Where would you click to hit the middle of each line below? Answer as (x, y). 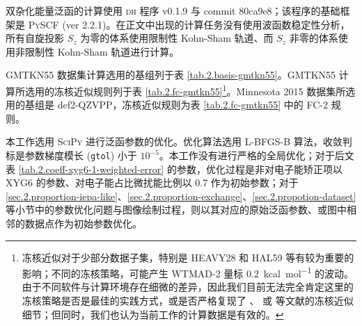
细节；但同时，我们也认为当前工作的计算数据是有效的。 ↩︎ (153, 314)
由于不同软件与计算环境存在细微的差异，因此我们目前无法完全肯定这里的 (188, 287)
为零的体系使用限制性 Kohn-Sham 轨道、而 (177, 38)
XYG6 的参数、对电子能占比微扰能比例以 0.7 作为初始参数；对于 (152, 182)
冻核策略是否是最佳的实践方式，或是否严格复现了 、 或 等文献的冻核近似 (188, 301)
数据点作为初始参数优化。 (83, 223)
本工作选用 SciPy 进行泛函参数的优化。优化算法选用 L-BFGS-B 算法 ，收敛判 (179, 141)
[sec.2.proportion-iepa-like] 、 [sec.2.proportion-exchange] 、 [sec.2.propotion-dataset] (181, 196)
